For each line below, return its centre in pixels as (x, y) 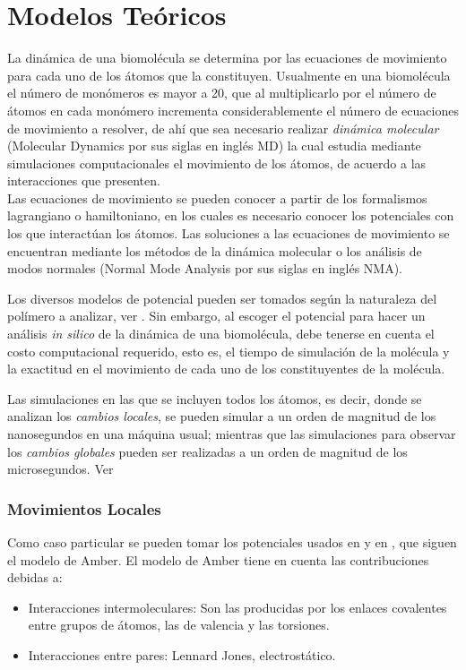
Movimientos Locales (84, 508)
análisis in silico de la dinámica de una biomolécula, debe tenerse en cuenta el (221, 334)
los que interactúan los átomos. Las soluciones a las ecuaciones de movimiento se (229, 233)
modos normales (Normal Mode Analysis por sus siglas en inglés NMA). (205, 268)
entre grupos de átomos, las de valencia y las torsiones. (179, 625)
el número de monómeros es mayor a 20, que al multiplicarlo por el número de (222, 93)
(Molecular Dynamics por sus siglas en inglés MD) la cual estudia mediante (214, 146)
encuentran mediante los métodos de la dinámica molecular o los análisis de (215, 250)
